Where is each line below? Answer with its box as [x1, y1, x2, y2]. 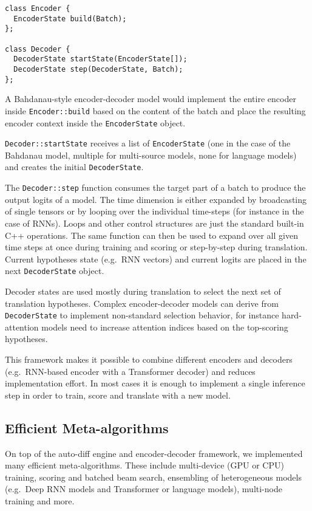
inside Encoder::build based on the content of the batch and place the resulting [5, 104, 306, 117]
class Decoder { [5, 44, 70, 53]
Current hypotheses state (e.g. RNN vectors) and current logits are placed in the [5, 252, 307, 265]
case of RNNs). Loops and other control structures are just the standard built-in [5, 216, 304, 229]
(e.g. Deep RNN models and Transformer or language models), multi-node [5, 482, 282, 495]
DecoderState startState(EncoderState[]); [13, 55, 188, 64]
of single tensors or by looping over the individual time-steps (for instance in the [5, 205, 304, 218]
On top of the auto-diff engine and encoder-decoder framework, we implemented [5, 447, 303, 459]
